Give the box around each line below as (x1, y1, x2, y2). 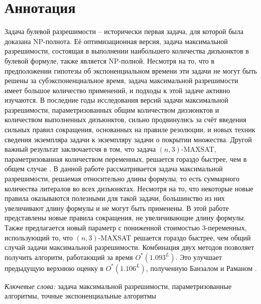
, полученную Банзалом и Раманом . (146, 262, 257, 273)
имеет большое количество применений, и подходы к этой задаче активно (5, 85, 230, 95)
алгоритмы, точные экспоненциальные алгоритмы (5, 290, 156, 301)
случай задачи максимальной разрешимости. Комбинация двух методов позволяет (5, 242, 254, 252)
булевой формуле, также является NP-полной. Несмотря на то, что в (5, 55, 215, 66)
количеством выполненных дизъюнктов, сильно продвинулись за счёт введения (5, 114, 246, 125)
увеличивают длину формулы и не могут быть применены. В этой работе (5, 202, 229, 213)
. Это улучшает (175, 251, 222, 262)
